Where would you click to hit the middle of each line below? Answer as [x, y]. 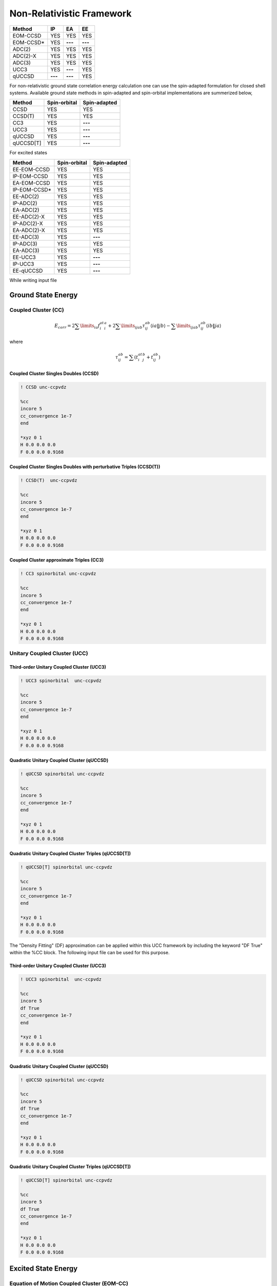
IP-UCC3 [23, 264]
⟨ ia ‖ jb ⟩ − [161, 326]
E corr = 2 [65, 327]
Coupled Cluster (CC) [37, 310]
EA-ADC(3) [26, 251]
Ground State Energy [44, 295]
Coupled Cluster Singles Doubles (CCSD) [54, 373]
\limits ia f [90, 327]
